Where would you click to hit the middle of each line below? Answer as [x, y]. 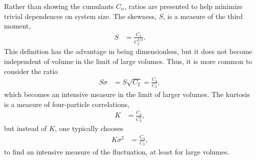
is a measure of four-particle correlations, [67, 104]
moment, [17, 26]
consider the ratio [31, 71]
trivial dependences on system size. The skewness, [80, 16]
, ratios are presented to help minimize [183, 6]
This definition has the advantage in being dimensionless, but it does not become [128, 51]
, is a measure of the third [203, 16]
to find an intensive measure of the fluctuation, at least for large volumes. [117, 151]
